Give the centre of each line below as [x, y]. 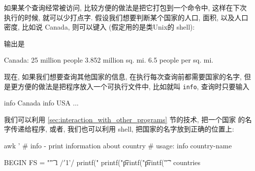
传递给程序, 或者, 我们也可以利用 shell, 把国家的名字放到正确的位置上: [122, 129]
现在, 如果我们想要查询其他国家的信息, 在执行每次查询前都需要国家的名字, [123, 76]
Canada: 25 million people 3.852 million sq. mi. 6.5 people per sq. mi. [109, 60]
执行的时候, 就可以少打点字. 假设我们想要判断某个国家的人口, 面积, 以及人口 [126, 17]
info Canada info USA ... [41, 103]
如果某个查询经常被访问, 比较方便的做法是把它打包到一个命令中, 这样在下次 [126, 7]
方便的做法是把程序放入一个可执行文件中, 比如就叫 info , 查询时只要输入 [133, 86]
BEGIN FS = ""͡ [28, 162]
